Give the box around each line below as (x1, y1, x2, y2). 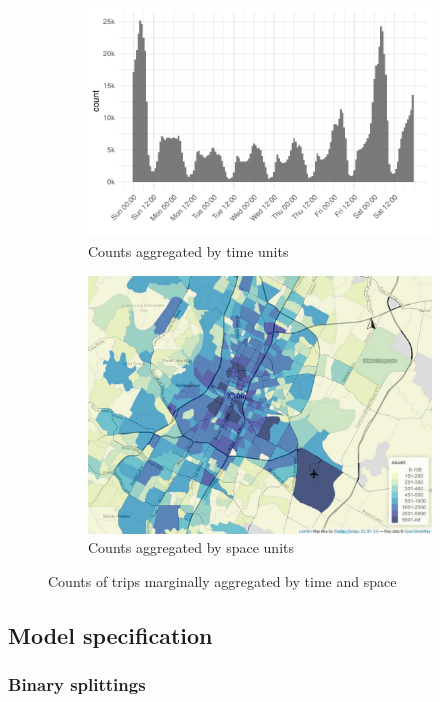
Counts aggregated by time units (88, 240, 289, 261)
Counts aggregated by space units (88, 537, 294, 558)
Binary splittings (8, 672, 146, 696)
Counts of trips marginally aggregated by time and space (48, 570, 397, 591)
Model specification (8, 619, 213, 650)
